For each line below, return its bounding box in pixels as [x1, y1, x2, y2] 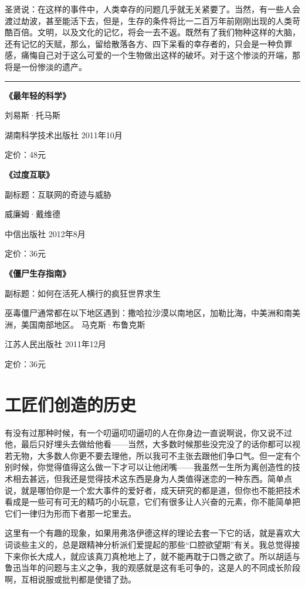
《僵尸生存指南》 [5, 267, 70, 279]
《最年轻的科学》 [5, 89, 70, 101]
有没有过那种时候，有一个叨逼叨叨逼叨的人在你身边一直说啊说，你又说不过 [5, 426, 292, 438]
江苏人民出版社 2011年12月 [5, 338, 106, 350]
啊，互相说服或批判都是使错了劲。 [5, 573, 136, 585]
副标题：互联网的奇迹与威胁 [5, 188, 111, 200]
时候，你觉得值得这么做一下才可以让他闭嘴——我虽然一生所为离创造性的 [12, 461, 292, 473]
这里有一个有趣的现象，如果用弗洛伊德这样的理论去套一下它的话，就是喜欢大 [5, 527, 300, 539]
